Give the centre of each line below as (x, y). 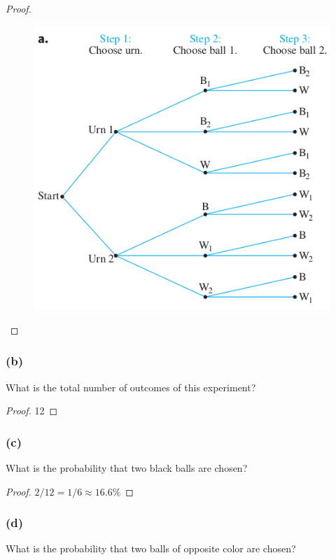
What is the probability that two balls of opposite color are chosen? (151, 548)
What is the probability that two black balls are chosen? (127, 468)
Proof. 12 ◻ (32, 411)
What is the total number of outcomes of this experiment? (131, 387)
